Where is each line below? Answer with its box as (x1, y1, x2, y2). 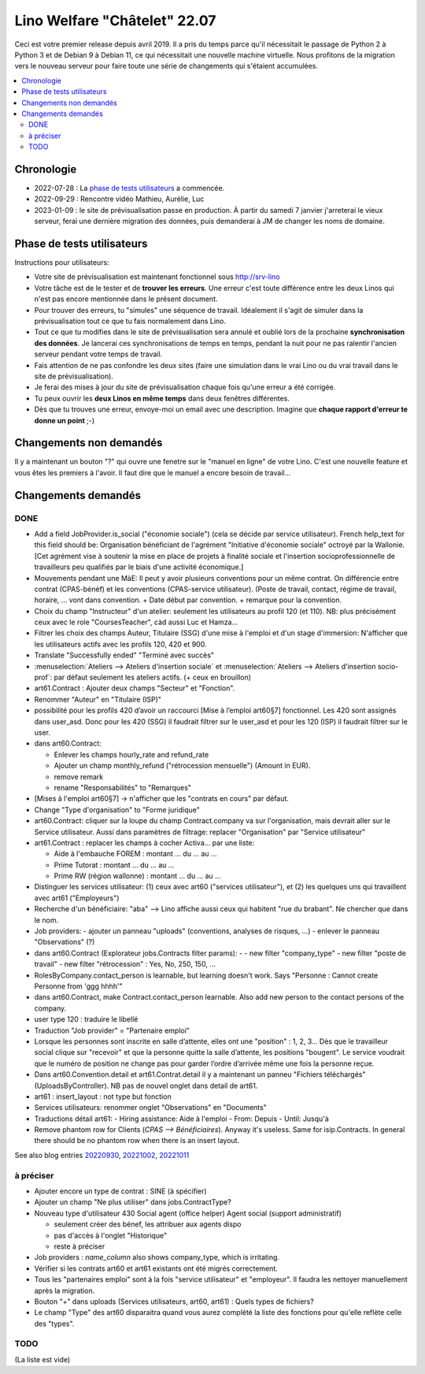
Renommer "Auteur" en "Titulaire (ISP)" (34, 694, 161, 704)
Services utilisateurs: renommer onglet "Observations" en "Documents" (34, 1103, 267, 1112)
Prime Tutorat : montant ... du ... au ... (54, 860, 175, 869)
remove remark (54, 772, 104, 781)
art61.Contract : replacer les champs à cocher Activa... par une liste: (34, 838, 255, 847)
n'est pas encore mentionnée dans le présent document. (34, 294, 218, 303)
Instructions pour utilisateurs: (14, 258, 109, 267)
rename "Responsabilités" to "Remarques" (54, 783, 192, 792)
